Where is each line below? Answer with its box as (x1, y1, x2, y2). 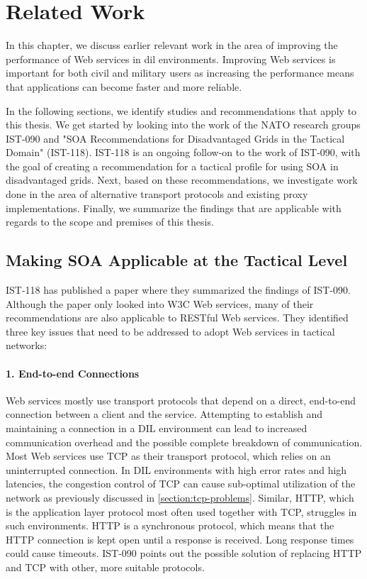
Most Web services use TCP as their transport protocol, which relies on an (6, 448, 331, 463)
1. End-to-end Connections (6, 365, 140, 380)
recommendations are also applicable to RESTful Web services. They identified (6, 310, 349, 325)
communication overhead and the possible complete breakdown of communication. (6, 434, 363, 449)
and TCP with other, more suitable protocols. (6, 559, 205, 574)
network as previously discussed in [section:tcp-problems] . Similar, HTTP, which (6, 490, 354, 504)
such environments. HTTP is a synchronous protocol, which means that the (6, 518, 334, 533)
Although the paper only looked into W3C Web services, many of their (6, 296, 314, 311)
